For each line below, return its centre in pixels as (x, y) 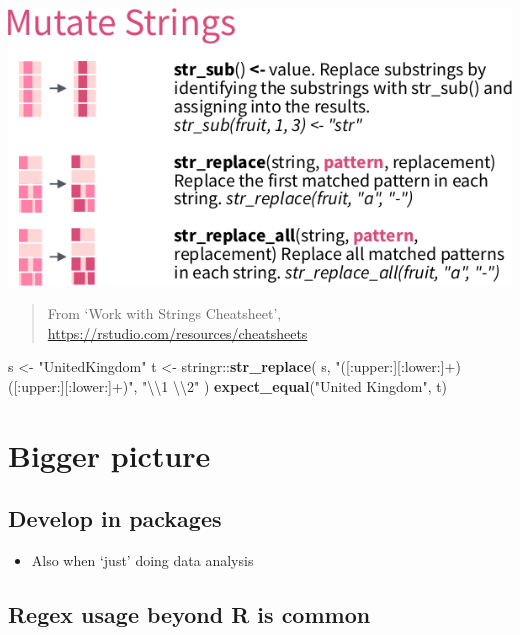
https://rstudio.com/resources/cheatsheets (177, 332)
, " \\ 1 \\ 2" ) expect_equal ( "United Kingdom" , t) (290, 386)
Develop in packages (115, 518)
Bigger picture (109, 454)
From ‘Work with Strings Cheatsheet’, (164, 313)
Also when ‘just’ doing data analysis (142, 560)
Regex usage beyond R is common (189, 614)
